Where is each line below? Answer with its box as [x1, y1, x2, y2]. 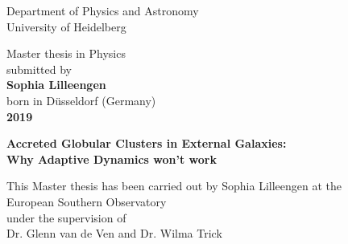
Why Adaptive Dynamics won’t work [6, 150, 217, 167]
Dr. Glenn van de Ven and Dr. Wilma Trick [6, 225, 222, 242]
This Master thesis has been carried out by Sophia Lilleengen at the [6, 177, 342, 194]
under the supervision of [6, 209, 126, 226]
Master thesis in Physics [6, 45, 126, 62]
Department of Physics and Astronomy [6, 2, 199, 18]
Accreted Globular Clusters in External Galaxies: [6, 135, 287, 152]
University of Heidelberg [6, 18, 126, 35]
